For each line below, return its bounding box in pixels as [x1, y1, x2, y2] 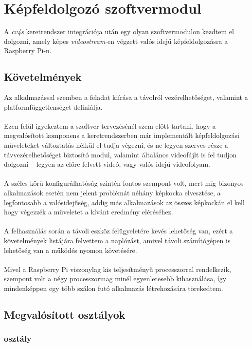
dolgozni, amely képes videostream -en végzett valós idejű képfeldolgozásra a [4, 36, 228, 46]
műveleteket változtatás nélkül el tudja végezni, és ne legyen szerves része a [4, 140, 228, 150]
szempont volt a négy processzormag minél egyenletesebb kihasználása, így [4, 273, 227, 284]
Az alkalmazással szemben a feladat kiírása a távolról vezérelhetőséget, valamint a [4, 92, 248, 102]
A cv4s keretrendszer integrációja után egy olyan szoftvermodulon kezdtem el [4, 26, 234, 37]
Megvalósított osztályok [4, 307, 126, 322]
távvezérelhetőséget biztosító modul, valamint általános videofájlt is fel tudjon [4, 149, 237, 159]
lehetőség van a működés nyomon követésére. [4, 245, 137, 255]
